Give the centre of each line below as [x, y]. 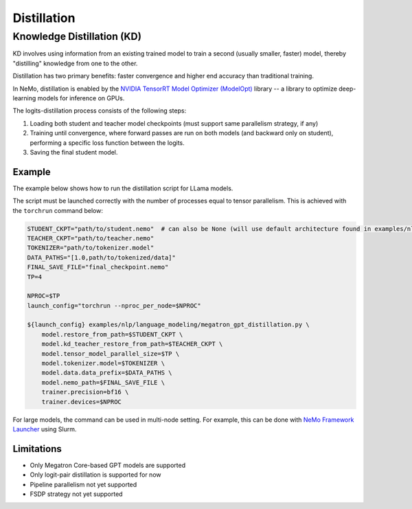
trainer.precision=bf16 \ [85, 392]
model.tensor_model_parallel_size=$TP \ [111, 353]
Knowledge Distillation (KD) [77, 36]
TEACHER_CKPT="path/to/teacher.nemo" [91, 238]
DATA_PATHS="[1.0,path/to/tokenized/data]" [102, 257]
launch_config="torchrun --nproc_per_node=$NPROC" [114, 305]
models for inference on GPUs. [81, 98]
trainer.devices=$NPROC [81, 401]
